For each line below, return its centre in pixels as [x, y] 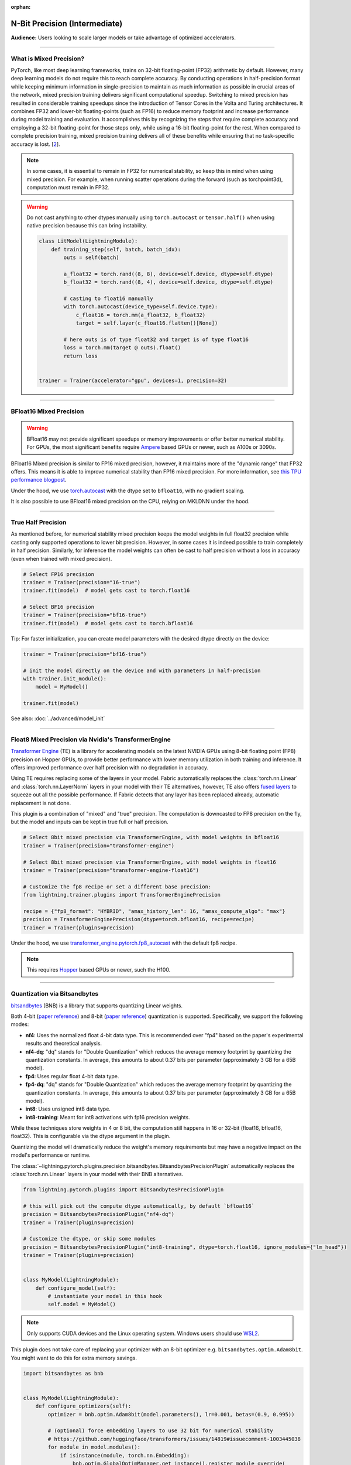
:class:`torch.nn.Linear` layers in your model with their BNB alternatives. [97, 1174]
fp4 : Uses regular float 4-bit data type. [72, 1076]
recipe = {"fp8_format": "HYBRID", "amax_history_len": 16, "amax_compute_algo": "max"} [154, 911]
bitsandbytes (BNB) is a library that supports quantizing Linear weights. [97, 1006]
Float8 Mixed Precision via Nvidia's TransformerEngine [91, 740]
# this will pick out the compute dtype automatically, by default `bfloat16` [139, 1206]
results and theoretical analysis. [64, 1044]
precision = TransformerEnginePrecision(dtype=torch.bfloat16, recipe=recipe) [139, 919]
